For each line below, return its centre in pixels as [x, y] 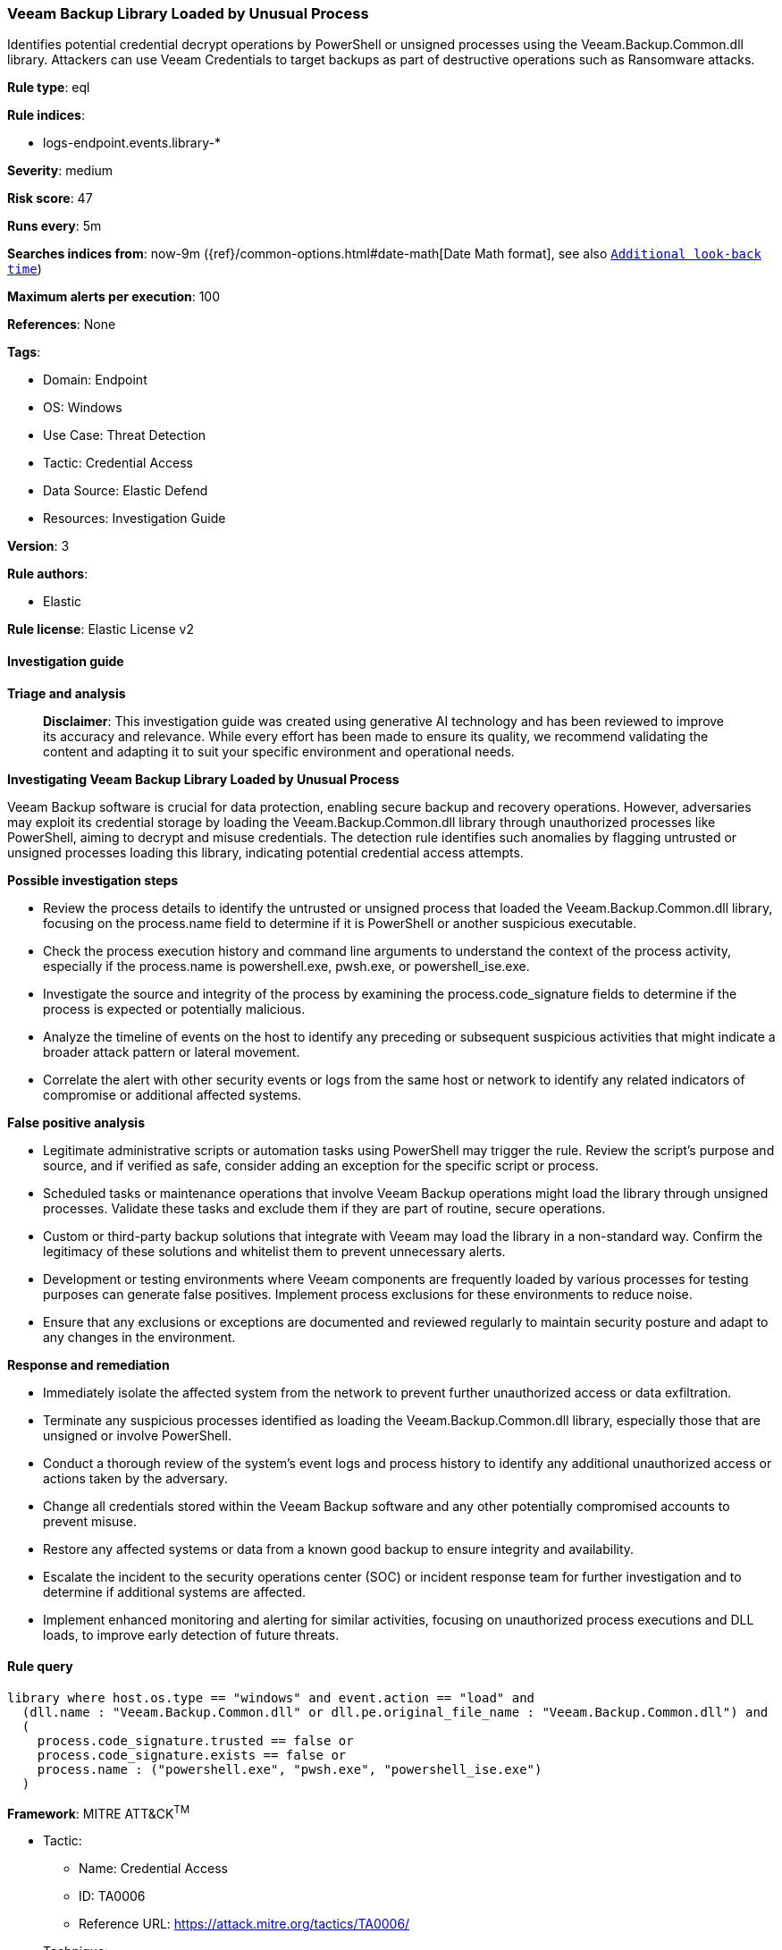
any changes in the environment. [139, 1337]
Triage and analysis [67, 693]
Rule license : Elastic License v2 [101, 629]
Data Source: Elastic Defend [126, 491]
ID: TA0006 [112, 1896]
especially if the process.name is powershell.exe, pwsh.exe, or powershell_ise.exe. [286, 966]
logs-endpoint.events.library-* [132, 143]
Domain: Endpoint [95, 380]
